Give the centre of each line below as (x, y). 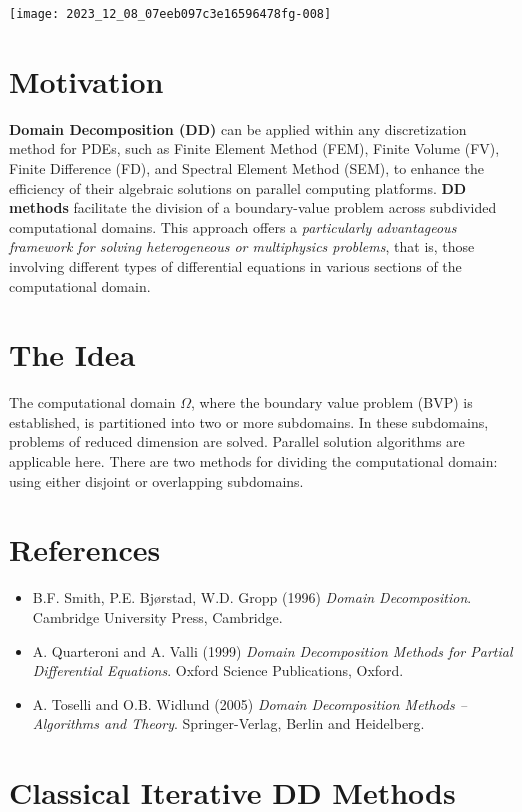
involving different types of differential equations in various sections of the (235, 265)
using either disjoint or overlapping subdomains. (156, 480)
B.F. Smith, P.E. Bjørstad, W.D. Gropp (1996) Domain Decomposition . (252, 597)
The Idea (72, 354)
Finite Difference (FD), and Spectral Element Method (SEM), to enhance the (246, 167)
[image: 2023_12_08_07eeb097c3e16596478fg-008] (170, 14)
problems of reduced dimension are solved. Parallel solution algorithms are (237, 441)
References (85, 549)
